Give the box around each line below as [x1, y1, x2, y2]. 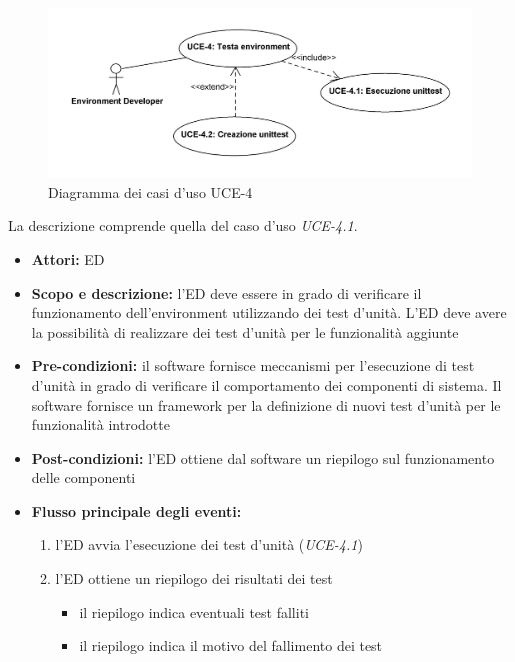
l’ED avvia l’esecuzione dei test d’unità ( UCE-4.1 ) [55, 534, 363, 555]
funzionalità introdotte [31, 414, 170, 435]
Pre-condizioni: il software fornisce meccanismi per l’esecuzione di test [31, 355, 475, 376]
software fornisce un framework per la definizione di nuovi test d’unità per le [31, 394, 501, 415]
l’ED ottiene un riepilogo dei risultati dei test [55, 568, 333, 589]
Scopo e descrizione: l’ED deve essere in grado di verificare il [31, 282, 422, 303]
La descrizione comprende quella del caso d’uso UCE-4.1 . [8, 215, 358, 236]
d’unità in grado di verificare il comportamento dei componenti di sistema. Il [31, 374, 502, 395]
